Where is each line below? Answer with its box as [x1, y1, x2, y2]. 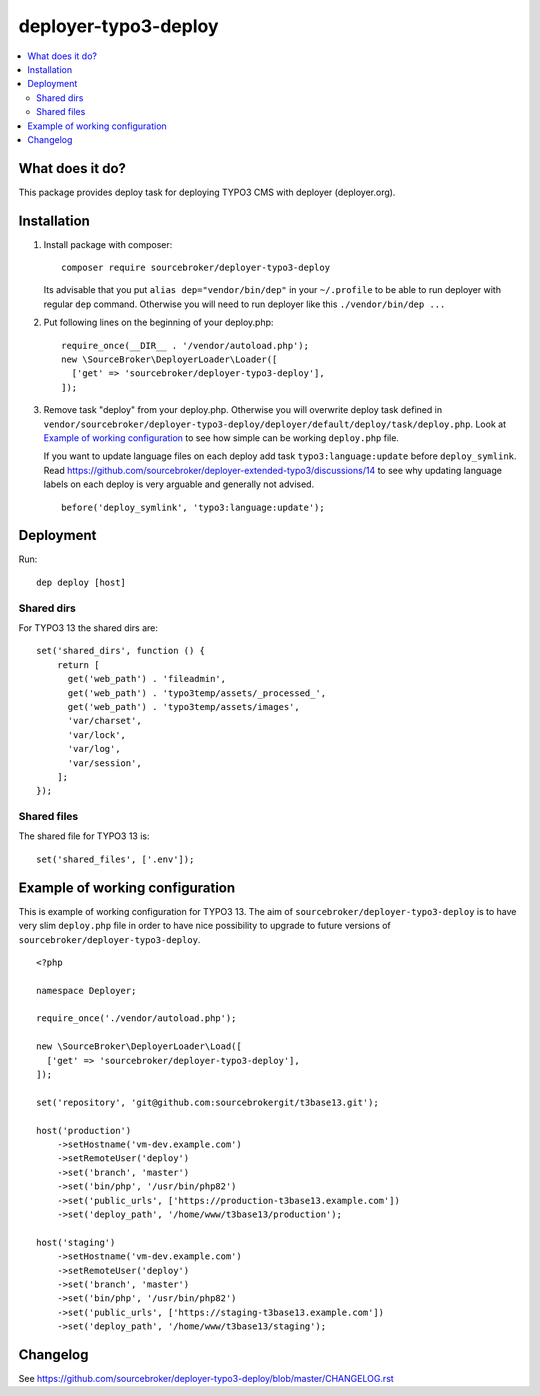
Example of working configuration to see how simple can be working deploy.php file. [43, 432, 400, 444]
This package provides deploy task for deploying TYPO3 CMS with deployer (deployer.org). [18, 186, 396, 198]
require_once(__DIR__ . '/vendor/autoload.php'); [61, 340, 310, 351]
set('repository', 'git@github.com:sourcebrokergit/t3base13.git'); [36, 1096, 379, 1108]
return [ [56, 659, 100, 670]
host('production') [36, 1125, 132, 1136]
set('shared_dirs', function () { [36, 645, 205, 657]
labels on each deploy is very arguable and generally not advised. [43, 478, 315, 490]
